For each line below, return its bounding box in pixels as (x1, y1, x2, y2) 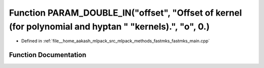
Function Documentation (9, 51, 87, 59)
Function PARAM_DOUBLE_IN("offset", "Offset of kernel (9, 7, 242, 18)
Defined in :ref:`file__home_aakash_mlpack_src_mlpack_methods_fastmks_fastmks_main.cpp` (21, 38, 210, 44)
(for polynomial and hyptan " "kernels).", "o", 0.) (9, 21, 210, 32)
